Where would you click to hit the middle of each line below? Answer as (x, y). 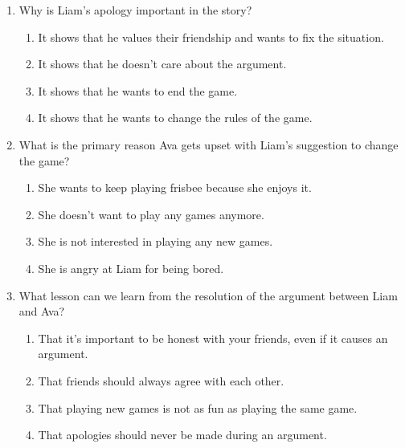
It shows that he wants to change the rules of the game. (175, 118)
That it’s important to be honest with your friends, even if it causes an (213, 338)
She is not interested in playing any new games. (155, 241)
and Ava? (42, 311)
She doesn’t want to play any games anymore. (151, 214)
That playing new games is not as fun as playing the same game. (198, 407)
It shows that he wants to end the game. (138, 90)
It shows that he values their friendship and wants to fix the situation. (211, 37)
